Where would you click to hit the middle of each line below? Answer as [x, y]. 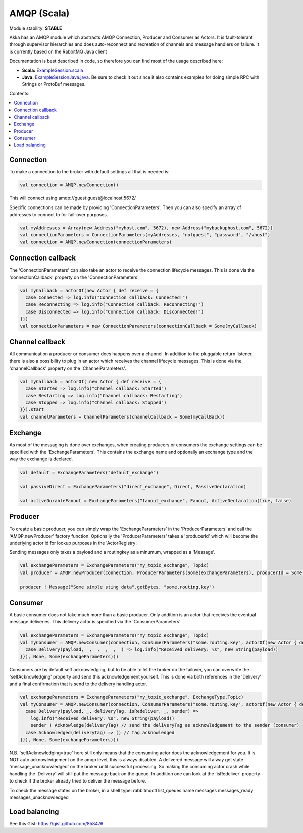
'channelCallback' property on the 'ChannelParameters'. [68, 368]
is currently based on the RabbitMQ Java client [58, 51]
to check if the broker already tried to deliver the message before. [78, 781]
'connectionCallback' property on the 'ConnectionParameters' [74, 277]
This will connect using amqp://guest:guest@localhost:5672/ [73, 198]
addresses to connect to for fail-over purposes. [59, 215]
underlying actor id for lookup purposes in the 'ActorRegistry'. [74, 543]
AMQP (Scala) [39, 13]
